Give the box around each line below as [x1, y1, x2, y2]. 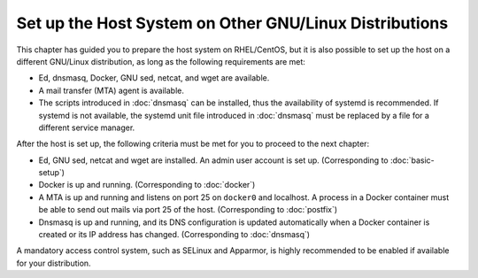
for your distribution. [16, 258, 92, 268]
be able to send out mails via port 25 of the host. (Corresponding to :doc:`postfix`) [38, 205, 338, 215]
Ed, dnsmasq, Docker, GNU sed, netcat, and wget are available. [38, 73, 270, 83]
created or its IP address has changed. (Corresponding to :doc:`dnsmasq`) [38, 229, 310, 240]
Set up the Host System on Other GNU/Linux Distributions [16, 13, 449, 33]
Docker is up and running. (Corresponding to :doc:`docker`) [38, 180, 256, 190]
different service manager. [38, 122, 135, 133]
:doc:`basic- [389, 155, 435, 166]
